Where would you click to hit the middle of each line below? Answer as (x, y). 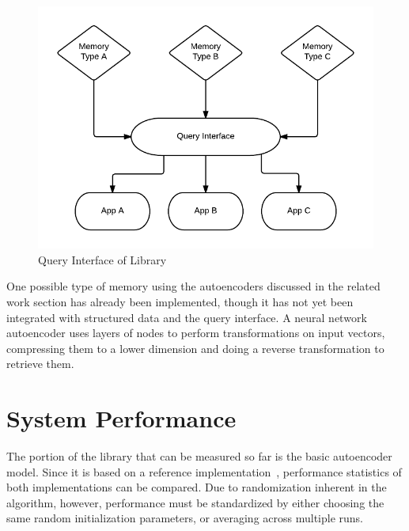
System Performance (121, 418)
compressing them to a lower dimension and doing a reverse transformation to (195, 348)
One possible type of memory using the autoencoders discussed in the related (193, 286)
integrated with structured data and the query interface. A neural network (187, 317)
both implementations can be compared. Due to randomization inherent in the (197, 487)
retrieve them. (40, 364)
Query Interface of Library (102, 259)
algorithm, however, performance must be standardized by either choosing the (195, 502)
